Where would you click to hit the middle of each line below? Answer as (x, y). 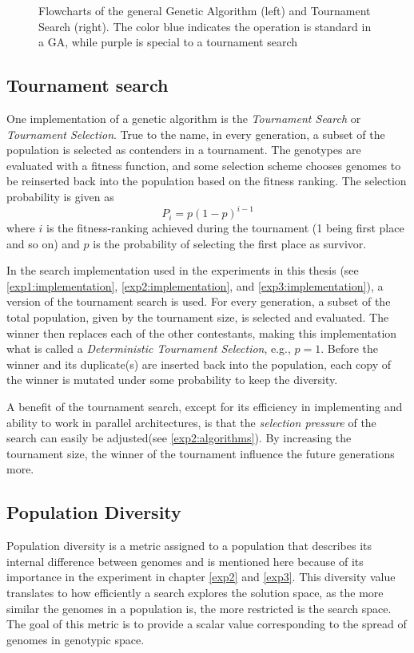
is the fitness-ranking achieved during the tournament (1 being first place (225, 228)
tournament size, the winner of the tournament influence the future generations (201, 453)
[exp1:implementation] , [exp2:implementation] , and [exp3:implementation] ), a (195, 285)
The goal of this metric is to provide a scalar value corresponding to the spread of (207, 624)
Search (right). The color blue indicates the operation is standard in (205, 26)
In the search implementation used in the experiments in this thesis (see (183, 270)
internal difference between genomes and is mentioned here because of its (185, 561)
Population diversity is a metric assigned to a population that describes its (189, 546)
